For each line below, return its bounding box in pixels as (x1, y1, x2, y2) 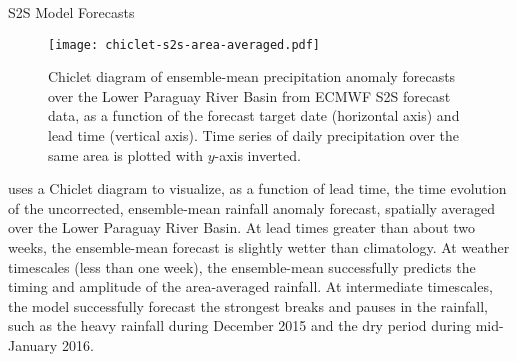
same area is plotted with (48, 144, 203, 165)
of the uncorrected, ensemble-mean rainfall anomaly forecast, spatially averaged (8, 197, 495, 218)
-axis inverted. (214, 144, 301, 165)
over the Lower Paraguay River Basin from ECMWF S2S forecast (48, 85, 451, 106)
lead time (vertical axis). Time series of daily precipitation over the (48, 125, 460, 146)
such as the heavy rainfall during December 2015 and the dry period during (8, 315, 472, 336)
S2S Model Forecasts (8, 2, 135, 22)
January (8, 334, 58, 355)
